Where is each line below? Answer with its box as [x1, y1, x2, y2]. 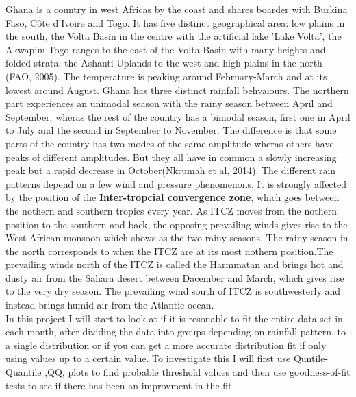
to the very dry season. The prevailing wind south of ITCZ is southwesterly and [5, 284, 341, 298]
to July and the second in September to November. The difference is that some [5, 123, 337, 137]
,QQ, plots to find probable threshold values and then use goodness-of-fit [44, 365, 351, 379]
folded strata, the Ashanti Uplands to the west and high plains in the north [5, 56, 322, 70]
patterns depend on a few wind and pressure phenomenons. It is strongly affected [5, 176, 347, 191]
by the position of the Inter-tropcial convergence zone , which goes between [5, 190, 340, 204]
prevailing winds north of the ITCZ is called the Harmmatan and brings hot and [5, 257, 344, 272]
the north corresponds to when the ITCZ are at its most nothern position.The [5, 243, 333, 258]
